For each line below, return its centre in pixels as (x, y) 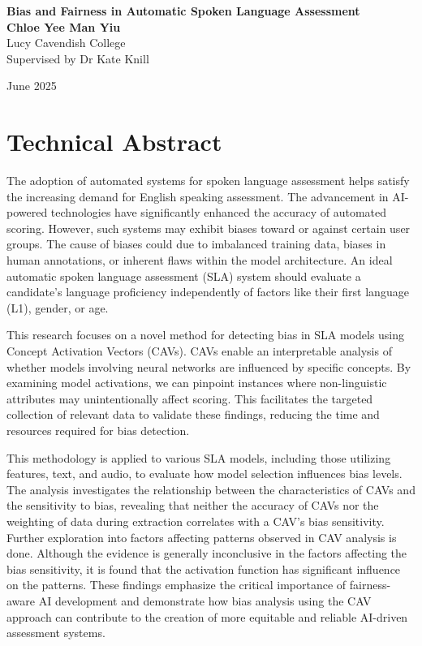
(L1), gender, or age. (58, 307)
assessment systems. (56, 633)
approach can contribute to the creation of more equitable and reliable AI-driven (207, 616)
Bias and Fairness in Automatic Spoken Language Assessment (183, 11)
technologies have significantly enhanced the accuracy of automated (219, 212)
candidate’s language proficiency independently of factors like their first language (208, 292)
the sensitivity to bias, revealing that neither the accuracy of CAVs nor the (193, 505)
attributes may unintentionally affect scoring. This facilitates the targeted (190, 398)
